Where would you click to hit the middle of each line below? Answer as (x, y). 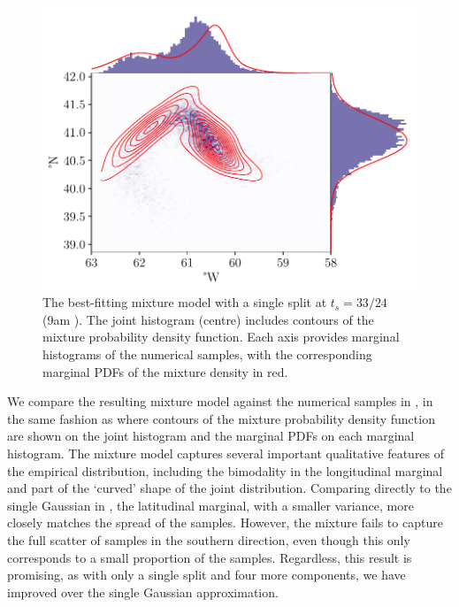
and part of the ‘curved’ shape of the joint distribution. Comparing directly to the (229, 488)
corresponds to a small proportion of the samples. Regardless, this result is (210, 557)
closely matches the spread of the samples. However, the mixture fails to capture (225, 522)
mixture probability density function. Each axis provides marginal (221, 337)
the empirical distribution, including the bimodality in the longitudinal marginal (225, 470)
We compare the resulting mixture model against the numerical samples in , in (220, 401)
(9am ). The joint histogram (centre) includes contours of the (208, 319)
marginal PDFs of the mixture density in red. (165, 371)
